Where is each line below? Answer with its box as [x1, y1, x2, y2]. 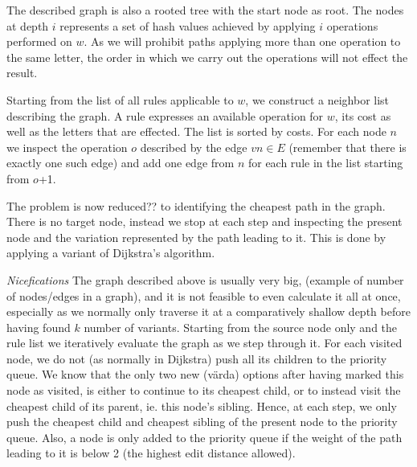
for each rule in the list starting [247, 154, 403, 171]
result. [6, 64, 38, 81]
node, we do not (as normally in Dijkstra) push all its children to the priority [6, 350, 387, 367]
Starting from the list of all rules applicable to [6, 91, 234, 108]
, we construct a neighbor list [245, 91, 390, 108]
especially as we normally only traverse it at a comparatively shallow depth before [6, 303, 411, 320]
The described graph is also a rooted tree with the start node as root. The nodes [6, 2, 404, 18]
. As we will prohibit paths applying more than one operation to [84, 33, 401, 50]
